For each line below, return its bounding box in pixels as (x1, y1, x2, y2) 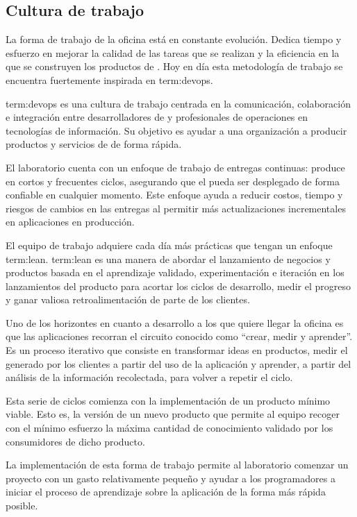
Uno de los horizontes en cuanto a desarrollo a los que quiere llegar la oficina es (6, 315, 344, 330)
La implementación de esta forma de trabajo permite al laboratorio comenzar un (6, 457, 349, 472)
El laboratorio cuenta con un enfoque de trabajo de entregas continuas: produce (6, 160, 345, 174)
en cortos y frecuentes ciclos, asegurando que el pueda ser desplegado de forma (6, 173, 340, 188)
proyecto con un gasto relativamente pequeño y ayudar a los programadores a (6, 471, 335, 485)
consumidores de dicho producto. (6, 434, 145, 448)
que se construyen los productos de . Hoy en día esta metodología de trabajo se (6, 59, 343, 74)
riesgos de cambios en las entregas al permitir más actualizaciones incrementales (6, 201, 346, 215)
